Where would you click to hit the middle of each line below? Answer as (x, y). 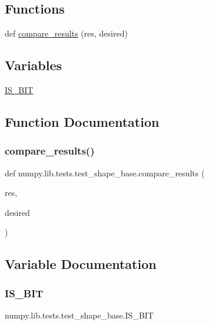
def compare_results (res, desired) (66, 33)
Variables (34, 65)
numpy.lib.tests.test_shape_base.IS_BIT (79, 315)
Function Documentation (82, 121)
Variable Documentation (81, 264)
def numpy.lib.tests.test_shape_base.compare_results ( (105, 173)
